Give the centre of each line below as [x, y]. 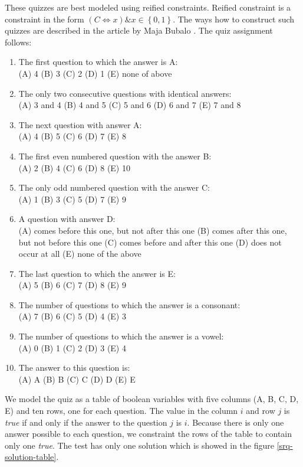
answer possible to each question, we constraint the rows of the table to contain [149, 434]
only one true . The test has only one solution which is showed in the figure [139, 445]
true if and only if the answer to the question [86, 422]
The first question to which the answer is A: [98, 62]
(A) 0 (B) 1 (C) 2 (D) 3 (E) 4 [72, 347]
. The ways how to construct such [234, 19]
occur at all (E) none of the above [80, 254]
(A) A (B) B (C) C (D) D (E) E [77, 379]
